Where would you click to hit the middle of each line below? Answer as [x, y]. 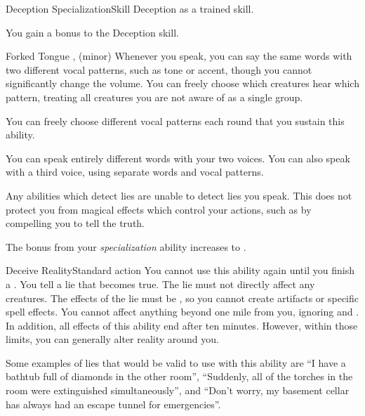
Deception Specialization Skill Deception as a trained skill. [130, 8]
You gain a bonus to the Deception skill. [92, 32]
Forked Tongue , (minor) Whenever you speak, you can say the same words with [179, 56]
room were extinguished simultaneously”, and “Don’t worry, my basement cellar [178, 390]
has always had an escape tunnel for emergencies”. [113, 404]
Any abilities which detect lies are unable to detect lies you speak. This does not [179, 195]
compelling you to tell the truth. [75, 223]
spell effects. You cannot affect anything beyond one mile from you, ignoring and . [182, 312]
